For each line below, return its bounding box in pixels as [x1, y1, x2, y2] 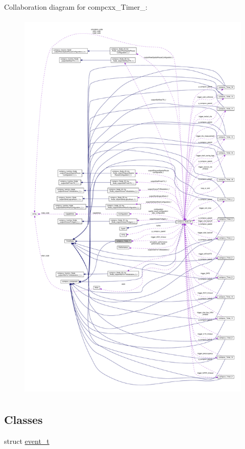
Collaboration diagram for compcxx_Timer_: [4, 2, 148, 12]
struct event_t [4, 435, 50, 446]
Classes [4, 411, 43, 427]
